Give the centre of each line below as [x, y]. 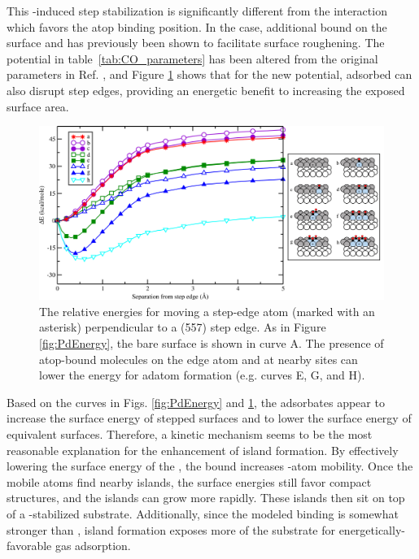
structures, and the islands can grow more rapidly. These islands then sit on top [206, 498]
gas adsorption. [93, 546]
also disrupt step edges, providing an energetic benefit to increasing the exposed [206, 90]
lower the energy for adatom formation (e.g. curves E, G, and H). [202, 375]
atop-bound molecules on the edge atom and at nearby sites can [199, 359]
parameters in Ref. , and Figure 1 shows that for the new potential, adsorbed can [209, 74]
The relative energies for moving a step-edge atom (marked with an [207, 311]
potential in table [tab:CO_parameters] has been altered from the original [192, 58]
